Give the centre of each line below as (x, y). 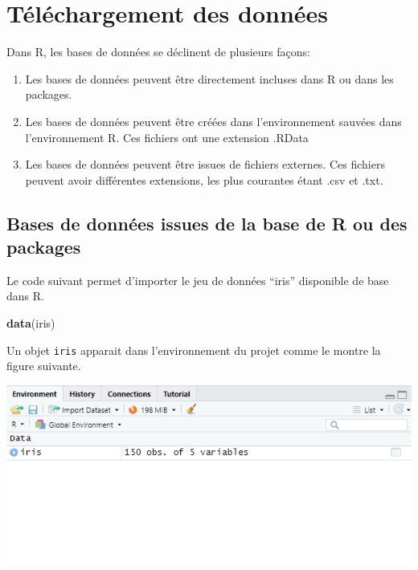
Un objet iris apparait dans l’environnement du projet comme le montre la (194, 350)
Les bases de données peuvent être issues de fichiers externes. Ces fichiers (205, 164)
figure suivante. (44, 366)
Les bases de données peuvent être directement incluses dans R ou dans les (209, 78)
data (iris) (31, 323)
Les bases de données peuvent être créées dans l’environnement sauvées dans (213, 121)
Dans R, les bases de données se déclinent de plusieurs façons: (158, 52)
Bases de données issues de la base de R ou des (207, 223)
